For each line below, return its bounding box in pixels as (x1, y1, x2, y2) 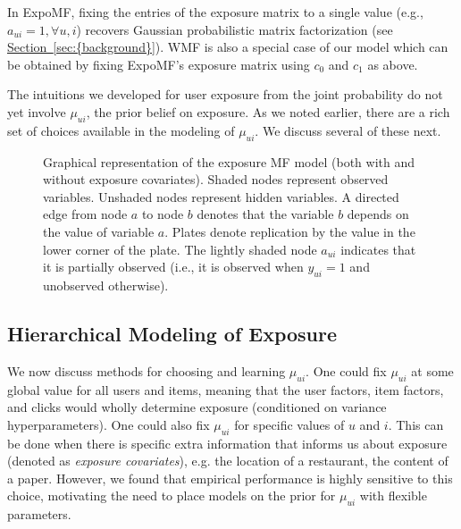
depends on (347, 205, 409, 223)
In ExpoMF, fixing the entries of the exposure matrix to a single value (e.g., (7, 3, 423, 21)
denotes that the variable (197, 205, 334, 223)
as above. (367, 55, 418, 73)
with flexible (359, 486, 427, 505)
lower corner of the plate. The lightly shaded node (43, 239, 317, 258)
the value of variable (43, 222, 155, 240)
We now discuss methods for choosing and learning (7, 361, 286, 380)
